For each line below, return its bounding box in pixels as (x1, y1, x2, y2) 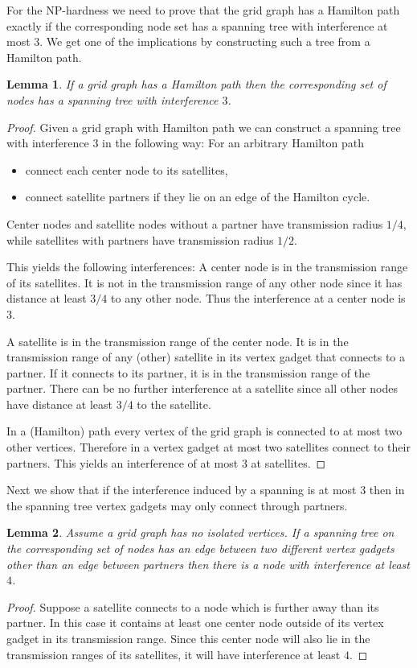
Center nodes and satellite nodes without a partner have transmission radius (6, 215, 383, 232)
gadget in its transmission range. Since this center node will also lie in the (6, 630, 370, 646)
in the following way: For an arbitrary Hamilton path (102, 134, 364, 151)
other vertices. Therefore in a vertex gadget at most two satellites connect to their (6, 439, 411, 456)
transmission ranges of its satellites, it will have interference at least (6, 645, 341, 662)
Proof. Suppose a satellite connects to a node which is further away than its (6, 598, 379, 615)
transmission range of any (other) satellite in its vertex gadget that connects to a (6, 348, 406, 365)
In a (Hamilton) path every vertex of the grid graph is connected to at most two (6, 423, 403, 439)
